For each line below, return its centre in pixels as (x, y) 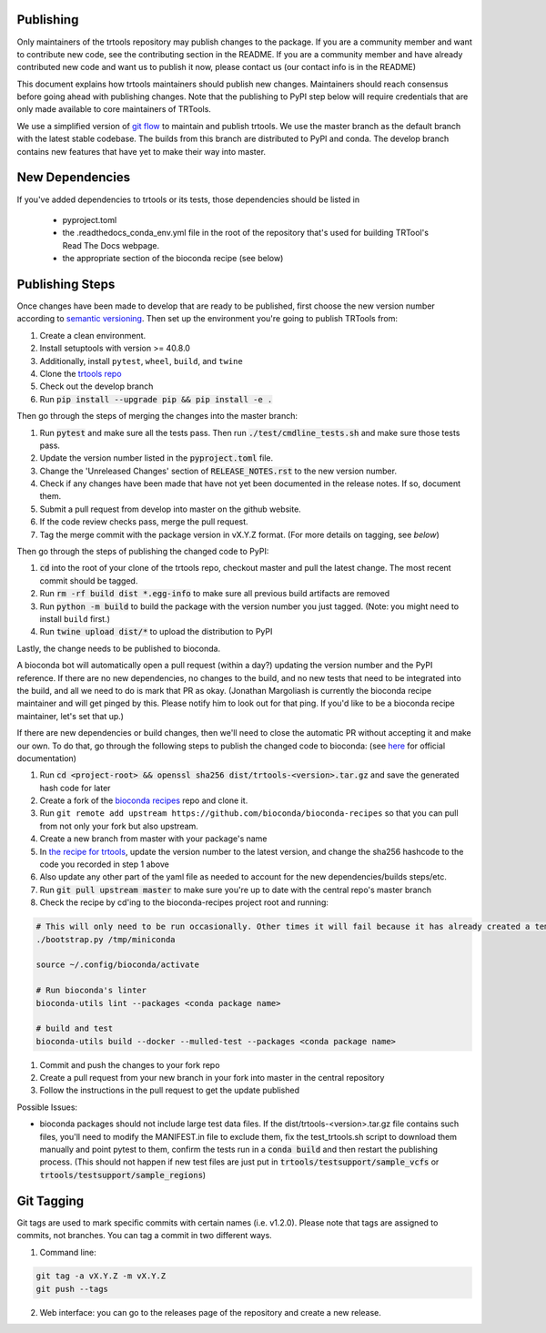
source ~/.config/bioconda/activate (118, 965)
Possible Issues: (47, 1107)
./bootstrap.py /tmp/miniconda (106, 939)
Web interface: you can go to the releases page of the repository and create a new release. (211, 1312)
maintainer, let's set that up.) (71, 716)
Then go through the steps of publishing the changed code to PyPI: (143, 552)
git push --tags (72, 1289)
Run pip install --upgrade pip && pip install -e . (156, 399)
